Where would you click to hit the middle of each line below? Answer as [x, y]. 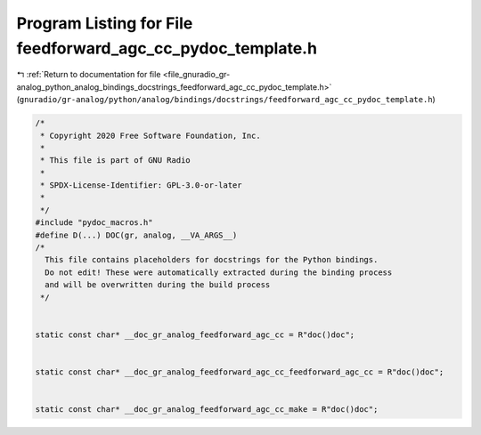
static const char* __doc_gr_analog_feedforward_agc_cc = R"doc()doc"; [195, 334]
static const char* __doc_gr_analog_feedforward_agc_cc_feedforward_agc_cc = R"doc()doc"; [240, 372]
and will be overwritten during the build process [158, 285]
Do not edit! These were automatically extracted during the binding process [219, 272]
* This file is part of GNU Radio [115, 161]
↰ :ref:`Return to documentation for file [89, 75]
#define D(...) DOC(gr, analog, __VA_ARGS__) [136, 235]
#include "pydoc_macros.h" [94, 223]
